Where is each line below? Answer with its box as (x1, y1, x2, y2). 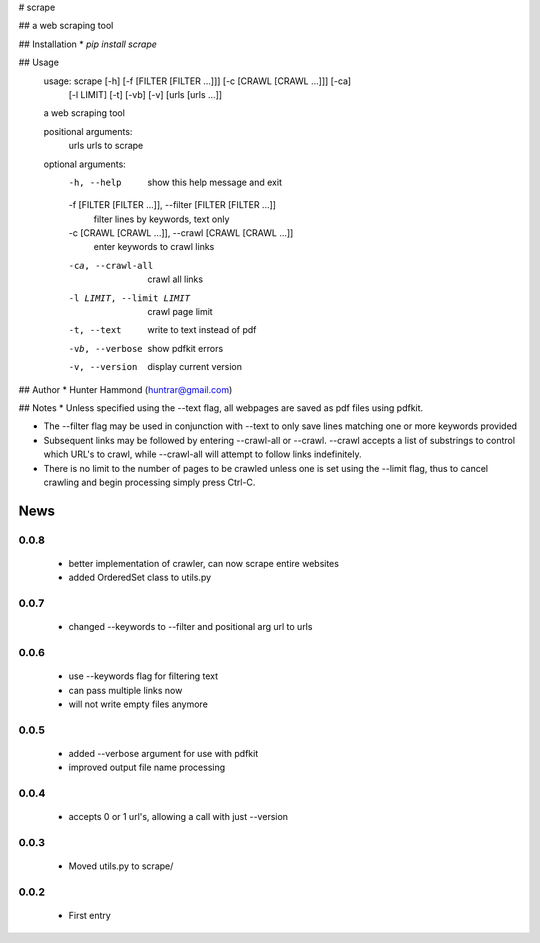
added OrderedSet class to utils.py (68, 571, 212, 584)
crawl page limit (147, 306, 214, 318)
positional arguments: (43, 125, 133, 137)
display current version (147, 361, 243, 373)
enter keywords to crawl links (93, 241, 215, 253)
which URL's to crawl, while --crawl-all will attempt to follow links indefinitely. (43, 448, 362, 460)
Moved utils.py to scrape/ (68, 860, 174, 872)
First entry (68, 910, 112, 922)
